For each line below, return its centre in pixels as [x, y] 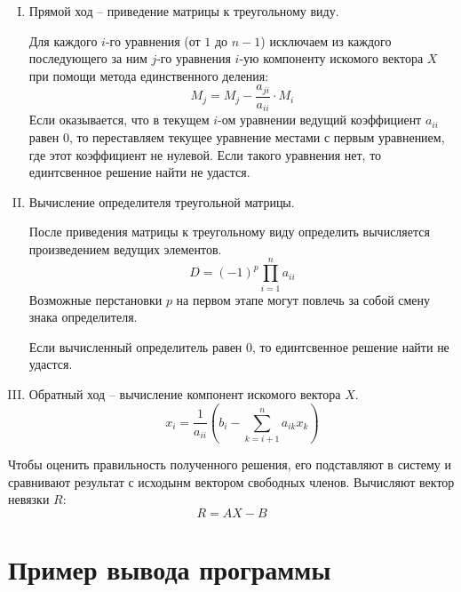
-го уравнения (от [153, 40]
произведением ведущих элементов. [125, 248]
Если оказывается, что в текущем [119, 120]
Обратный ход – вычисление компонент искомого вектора [185, 393]
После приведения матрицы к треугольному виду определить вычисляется [229, 232]
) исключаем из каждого [326, 40]
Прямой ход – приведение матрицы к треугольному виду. [184, 11]
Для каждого [63, 40]
